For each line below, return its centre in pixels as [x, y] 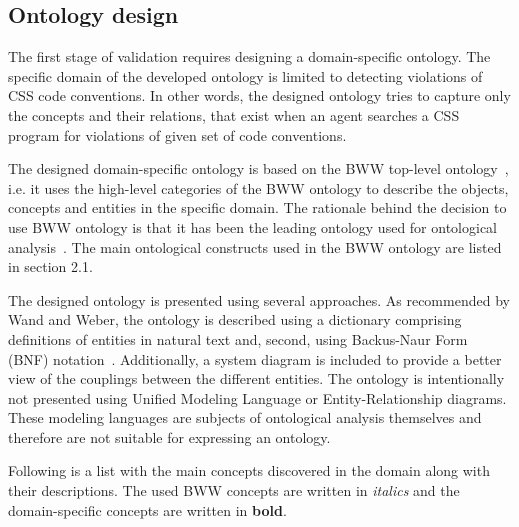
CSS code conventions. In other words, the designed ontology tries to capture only [259, 95]
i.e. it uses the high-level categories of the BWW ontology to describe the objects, [258, 187]
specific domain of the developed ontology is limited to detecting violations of [245, 75]
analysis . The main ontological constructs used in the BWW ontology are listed [255, 246]
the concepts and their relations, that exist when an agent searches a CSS [234, 114]
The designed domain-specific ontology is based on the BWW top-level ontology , [258, 168]
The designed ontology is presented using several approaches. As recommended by [259, 299]
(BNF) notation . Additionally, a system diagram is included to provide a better [255, 358]
